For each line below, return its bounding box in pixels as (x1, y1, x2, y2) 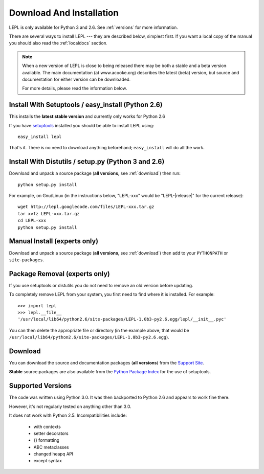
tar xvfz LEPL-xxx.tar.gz (18, 211, 80, 216)
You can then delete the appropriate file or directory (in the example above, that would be (9, 327, 189, 333)
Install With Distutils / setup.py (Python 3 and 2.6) (9, 158, 165, 166)
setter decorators (33, 430, 68, 436)
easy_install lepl (18, 134, 62, 139)
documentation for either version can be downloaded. (22, 76, 131, 82)
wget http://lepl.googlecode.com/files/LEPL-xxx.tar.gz (18, 204, 154, 210)
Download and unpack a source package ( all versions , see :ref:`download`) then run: (9, 170, 181, 176)
